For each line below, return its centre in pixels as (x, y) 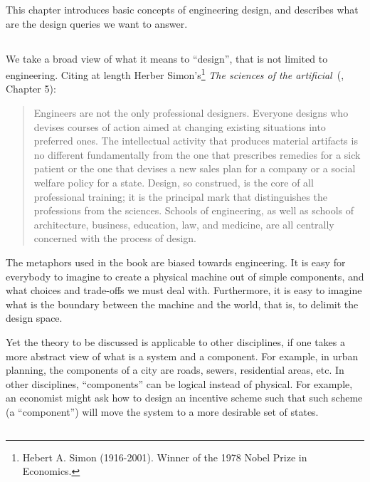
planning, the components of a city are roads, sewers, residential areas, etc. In (175, 370)
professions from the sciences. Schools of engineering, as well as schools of (194, 210)
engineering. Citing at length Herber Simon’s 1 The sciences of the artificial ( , (175, 74)
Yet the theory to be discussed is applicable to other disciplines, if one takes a (175, 341)
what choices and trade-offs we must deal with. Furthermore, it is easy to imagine (184, 290)
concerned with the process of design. (115, 238)
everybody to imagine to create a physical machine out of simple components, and (185, 276)
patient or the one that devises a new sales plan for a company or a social (195, 168)
